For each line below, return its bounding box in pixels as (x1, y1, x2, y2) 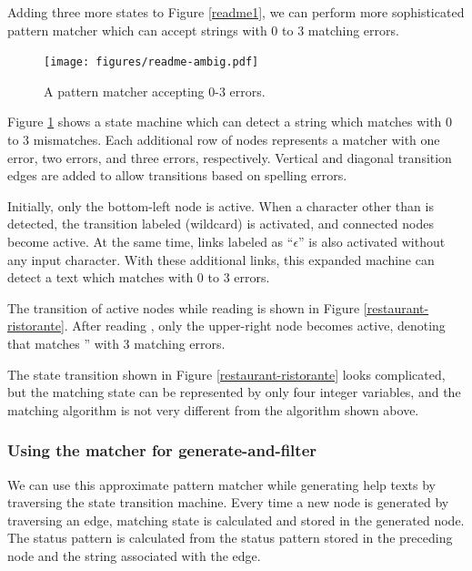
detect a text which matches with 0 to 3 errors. (7, 268, 270, 287)
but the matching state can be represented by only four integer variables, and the (7, 382, 461, 402)
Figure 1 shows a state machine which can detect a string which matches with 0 (7, 112, 453, 131)
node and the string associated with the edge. (7, 546, 261, 565)
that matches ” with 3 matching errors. (7, 333, 226, 352)
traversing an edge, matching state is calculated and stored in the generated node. (7, 510, 465, 529)
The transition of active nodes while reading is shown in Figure (7, 298, 360, 317)
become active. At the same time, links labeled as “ (7, 232, 294, 250)
